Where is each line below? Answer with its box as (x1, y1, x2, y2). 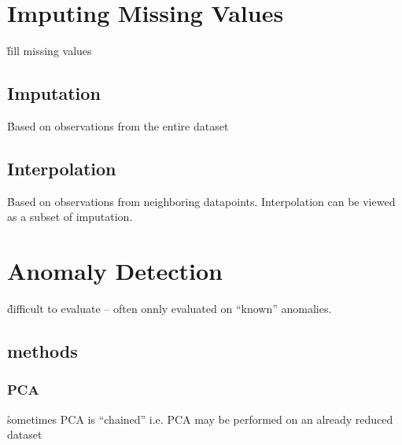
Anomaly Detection (7, 255, 223, 287)
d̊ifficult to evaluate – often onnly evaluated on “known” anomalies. (7, 300, 332, 317)
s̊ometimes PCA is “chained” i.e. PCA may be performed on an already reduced (7, 410, 393, 427)
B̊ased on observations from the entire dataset (7, 117, 229, 134)
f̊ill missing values (7, 42, 92, 59)
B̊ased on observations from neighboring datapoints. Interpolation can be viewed (7, 193, 396, 209)
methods (7, 339, 78, 363)
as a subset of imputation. (7, 208, 133, 225)
